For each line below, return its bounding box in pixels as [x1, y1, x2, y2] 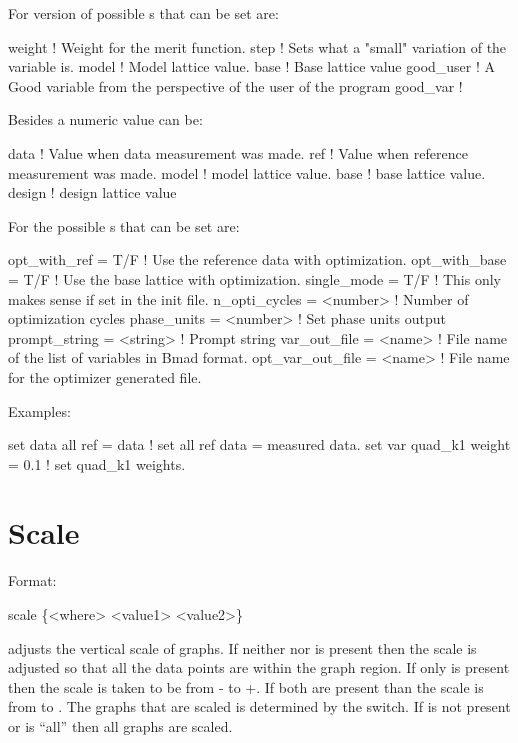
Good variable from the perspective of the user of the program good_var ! [8, 75, 463, 96]
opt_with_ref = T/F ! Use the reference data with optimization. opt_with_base [8, 249, 507, 270]
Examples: [8, 400, 71, 421]
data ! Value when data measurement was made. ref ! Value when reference [8, 142, 468, 163]
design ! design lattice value [8, 182, 177, 203]
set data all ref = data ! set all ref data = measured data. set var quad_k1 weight [8, 434, 511, 455]
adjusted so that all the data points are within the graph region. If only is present [8, 657, 510, 678]
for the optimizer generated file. [8, 366, 202, 387]
